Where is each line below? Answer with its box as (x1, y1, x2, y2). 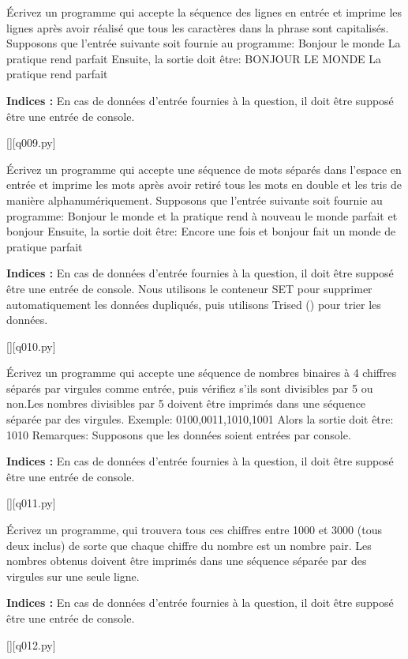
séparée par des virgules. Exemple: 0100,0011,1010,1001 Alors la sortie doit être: (6, 411, 394, 427)
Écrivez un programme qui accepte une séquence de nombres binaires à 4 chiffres (6, 364, 397, 381)
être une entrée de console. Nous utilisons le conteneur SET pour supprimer (6, 280, 372, 296)
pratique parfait (6, 238, 83, 254)
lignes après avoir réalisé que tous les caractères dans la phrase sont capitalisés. (6, 19, 389, 36)
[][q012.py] (6, 636, 56, 653)
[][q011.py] (6, 495, 56, 511)
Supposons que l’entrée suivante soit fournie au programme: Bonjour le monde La (6, 35, 401, 51)
